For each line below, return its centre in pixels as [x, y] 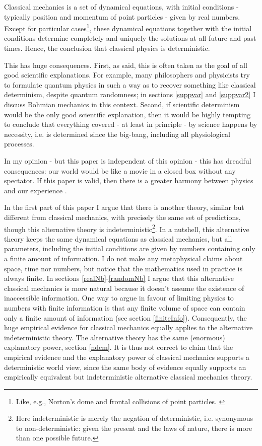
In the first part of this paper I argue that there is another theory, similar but [124, 207]
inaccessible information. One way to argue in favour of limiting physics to [119, 298]
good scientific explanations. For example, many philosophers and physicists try [127, 75]
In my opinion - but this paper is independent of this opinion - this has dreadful [128, 160]
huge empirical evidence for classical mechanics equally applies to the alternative [128, 327]
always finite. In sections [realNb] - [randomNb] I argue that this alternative [119, 278]
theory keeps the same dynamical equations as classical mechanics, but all [118, 238]
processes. [19, 144]
